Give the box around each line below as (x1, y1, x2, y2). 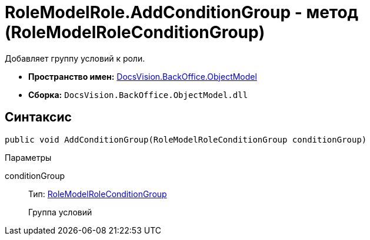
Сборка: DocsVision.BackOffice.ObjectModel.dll (28, 89, 248, 100)
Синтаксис (5, 110, 72, 125)
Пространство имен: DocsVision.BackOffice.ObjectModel (28, 71, 257, 82)
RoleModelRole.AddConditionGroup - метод (5, 2, 359, 22)
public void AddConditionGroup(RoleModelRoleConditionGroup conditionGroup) (5, 134, 367, 144)
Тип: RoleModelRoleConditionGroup (28, 188, 167, 199)
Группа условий (28, 207, 92, 217)
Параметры (5, 152, 52, 163)
